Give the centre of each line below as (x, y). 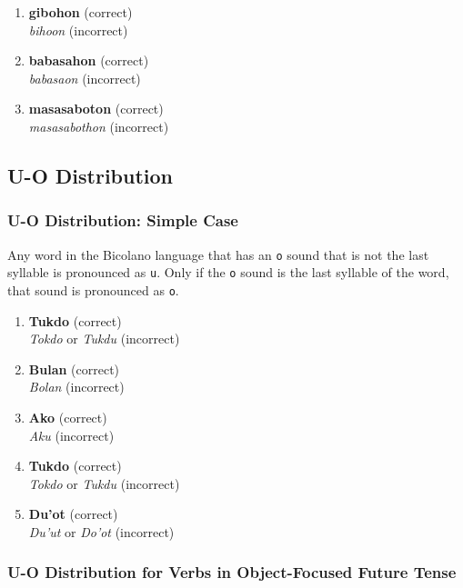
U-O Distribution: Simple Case (123, 220)
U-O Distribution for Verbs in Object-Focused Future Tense (232, 572)
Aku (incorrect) (71, 435)
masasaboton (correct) (96, 109)
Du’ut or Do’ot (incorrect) (101, 531)
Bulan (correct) (74, 369)
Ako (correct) (68, 417)
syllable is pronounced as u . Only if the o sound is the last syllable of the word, (228, 272)
